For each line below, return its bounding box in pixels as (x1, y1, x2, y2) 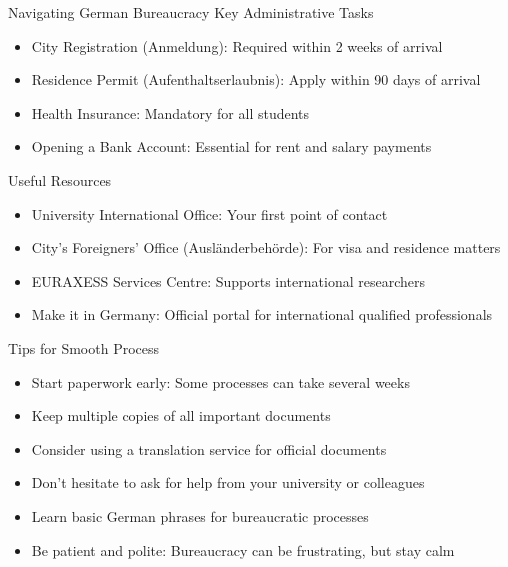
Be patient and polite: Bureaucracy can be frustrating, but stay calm (31, 539, 455, 560)
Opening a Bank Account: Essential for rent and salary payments (31, 136, 432, 157)
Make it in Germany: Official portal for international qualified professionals (31, 304, 493, 325)
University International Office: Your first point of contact (31, 203, 388, 224)
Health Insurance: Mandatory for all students (31, 102, 310, 123)
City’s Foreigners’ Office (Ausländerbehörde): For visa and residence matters (31, 237, 501, 258)
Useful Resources (8, 169, 112, 190)
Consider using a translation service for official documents (31, 438, 387, 459)
